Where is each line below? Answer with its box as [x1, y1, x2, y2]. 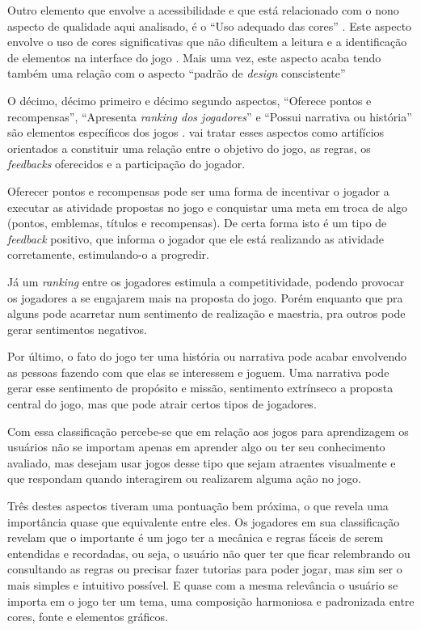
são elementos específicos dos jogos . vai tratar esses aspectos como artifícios [7, 124, 385, 141]
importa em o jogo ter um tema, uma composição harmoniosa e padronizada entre [7, 592, 415, 609]
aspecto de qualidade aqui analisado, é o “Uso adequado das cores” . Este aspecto [7, 17, 412, 34]
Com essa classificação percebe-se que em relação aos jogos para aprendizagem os [7, 422, 409, 439]
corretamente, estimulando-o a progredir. [7, 246, 209, 263]
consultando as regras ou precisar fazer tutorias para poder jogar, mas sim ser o [7, 560, 402, 577]
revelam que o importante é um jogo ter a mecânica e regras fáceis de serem [7, 529, 384, 546]
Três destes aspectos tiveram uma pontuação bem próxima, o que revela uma [7, 497, 389, 514]
